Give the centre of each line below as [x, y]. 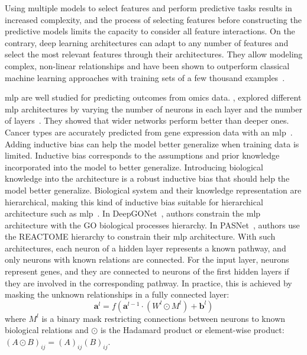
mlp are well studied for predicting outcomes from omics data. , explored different [153, 97]
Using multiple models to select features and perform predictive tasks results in [148, 8]
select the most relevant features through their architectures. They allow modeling [154, 54]
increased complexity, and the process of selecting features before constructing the [153, 19]
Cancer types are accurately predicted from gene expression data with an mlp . [149, 132]
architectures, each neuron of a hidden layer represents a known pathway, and [146, 248]
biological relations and [47, 330]
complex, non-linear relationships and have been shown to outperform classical [147, 65]
